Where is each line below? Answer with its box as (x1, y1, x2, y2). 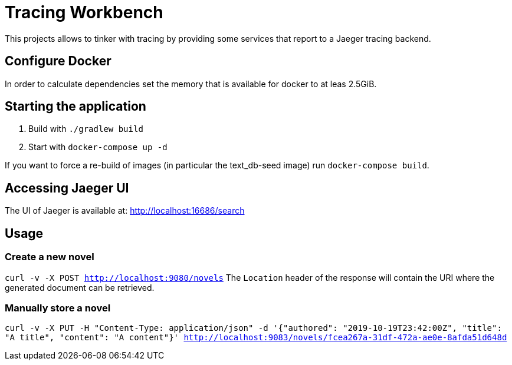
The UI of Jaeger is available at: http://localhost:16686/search (5, 205, 245, 216)
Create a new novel (5, 251, 94, 263)
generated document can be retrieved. (5, 282, 155, 293)
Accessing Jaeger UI (5, 180, 129, 195)
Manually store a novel (5, 301, 111, 314)
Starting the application (5, 99, 146, 114)
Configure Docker (5, 54, 111, 69)
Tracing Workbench (5, 2, 163, 22)
